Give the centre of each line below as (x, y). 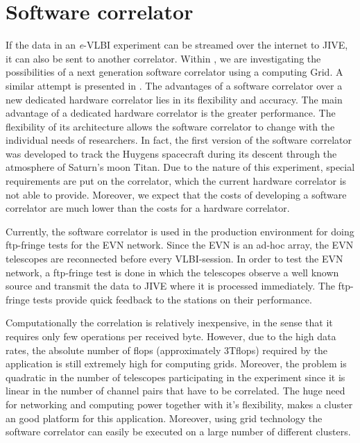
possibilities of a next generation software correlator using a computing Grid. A (174, 72)
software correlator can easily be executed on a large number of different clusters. (178, 432)
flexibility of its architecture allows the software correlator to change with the (170, 126)
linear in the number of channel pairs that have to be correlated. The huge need (175, 391)
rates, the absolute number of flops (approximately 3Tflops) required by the (167, 350)
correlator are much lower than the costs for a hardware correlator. (148, 208)
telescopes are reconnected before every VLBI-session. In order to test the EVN (174, 259)
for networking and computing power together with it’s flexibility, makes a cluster (179, 404)
